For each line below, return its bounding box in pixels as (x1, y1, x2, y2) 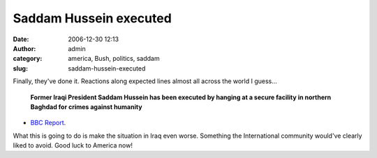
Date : (13, 35, 29, 43)
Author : (13, 44, 36, 52)
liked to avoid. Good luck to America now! (13, 141, 133, 150)
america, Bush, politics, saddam (68, 55, 160, 63)
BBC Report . (30, 119, 66, 127)
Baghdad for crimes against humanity (30, 102, 142, 111)
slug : (13, 64, 28, 73)
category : (13, 55, 43, 63)
